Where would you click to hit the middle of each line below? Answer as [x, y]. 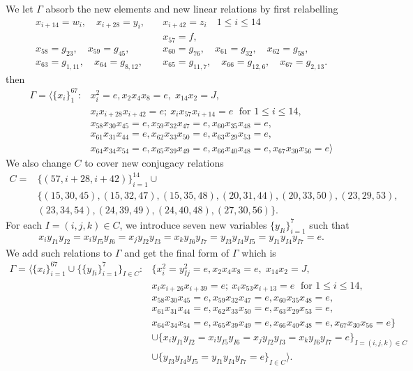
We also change [38, 162]
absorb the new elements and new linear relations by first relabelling [192, 8]
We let [20, 8]
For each [24, 224]
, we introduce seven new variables [193, 224]
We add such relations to [59, 252]
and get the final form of [177, 252]
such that [329, 224]
